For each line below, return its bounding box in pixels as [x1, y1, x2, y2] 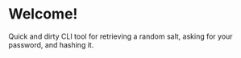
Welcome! [8, 5, 78, 23]
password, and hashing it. [8, 39, 94, 49]
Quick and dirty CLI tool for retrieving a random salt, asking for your [8, 31, 233, 41]
